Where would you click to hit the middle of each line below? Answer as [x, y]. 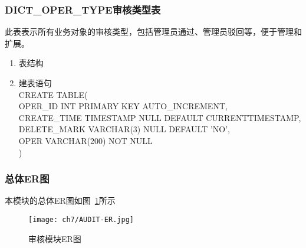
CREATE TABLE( [53, 94]
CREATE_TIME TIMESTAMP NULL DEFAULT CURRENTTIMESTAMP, [160, 117]
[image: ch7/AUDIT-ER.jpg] [81, 219]
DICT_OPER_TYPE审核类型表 [83, 9]
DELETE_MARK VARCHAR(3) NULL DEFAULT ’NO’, [124, 129]
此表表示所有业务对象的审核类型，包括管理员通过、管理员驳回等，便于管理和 [153, 32]
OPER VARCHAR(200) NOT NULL [85, 140]
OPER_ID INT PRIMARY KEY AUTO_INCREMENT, [123, 106]
